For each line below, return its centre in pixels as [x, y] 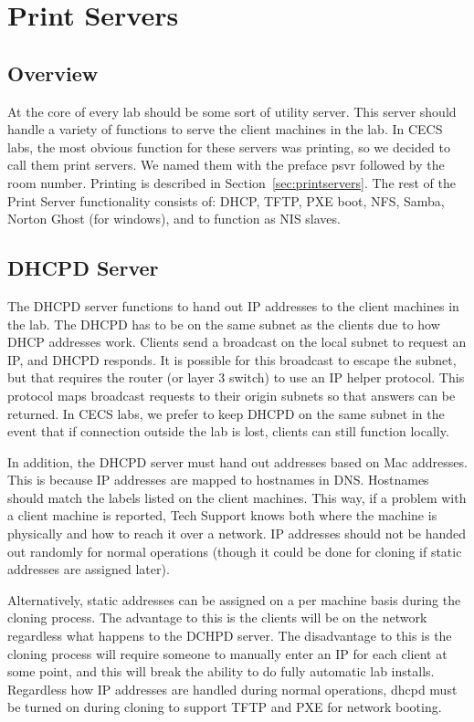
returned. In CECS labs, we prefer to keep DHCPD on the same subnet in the [226, 413]
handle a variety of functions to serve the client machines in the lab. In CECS [225, 129]
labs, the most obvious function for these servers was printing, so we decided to [229, 146]
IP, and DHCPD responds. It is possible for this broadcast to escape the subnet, [232, 359]
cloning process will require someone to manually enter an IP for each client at [227, 653]
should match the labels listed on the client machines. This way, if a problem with [237, 497]
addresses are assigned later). [89, 569]
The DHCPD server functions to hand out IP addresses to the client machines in [233, 305]
